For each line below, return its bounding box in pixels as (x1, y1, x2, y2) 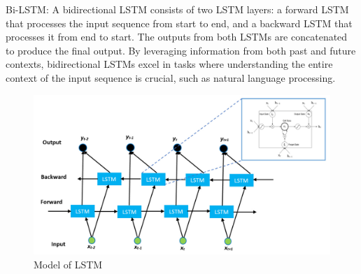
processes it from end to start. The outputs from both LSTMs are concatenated (6, 29, 348, 44)
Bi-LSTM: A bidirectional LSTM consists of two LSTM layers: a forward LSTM (6, 2, 349, 16)
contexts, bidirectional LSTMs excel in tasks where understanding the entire (6, 57, 333, 71)
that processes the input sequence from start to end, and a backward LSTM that (6, 15, 353, 30)
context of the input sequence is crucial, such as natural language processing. (6, 70, 336, 85)
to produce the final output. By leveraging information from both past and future (6, 43, 356, 57)
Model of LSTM (34, 257, 103, 271)
